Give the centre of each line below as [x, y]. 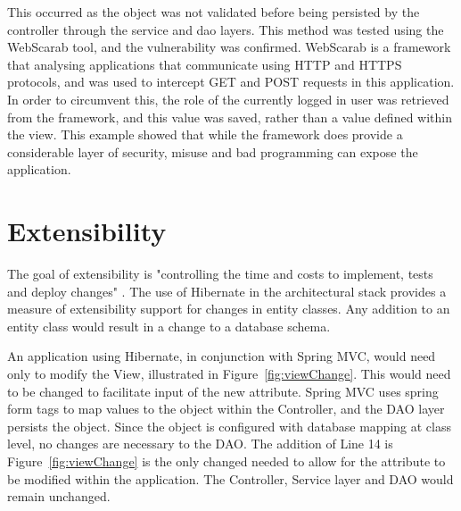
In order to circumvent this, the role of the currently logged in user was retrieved [228, 99]
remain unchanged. [59, 496]
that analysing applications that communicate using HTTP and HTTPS [205, 64]
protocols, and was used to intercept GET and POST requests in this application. [231, 82]
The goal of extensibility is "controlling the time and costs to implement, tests [220, 274]
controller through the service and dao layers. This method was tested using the [226, 29]
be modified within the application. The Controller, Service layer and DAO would [230, 478]
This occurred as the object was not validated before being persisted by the [214, 12]
